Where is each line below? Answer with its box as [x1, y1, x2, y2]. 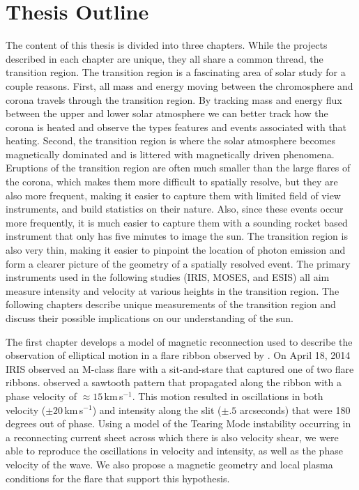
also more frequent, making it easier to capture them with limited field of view [6, 187, 341, 202]
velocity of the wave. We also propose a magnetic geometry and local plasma [6, 457, 333, 471]
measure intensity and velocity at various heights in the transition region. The [6, 283, 339, 298]
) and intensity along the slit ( [92, 402, 222, 417]
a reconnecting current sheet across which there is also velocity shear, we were [6, 429, 339, 444]
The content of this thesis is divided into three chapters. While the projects [6, 38, 328, 52]
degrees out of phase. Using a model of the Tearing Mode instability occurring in [6, 416, 351, 431]
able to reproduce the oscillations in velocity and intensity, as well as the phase [6, 443, 343, 458]
